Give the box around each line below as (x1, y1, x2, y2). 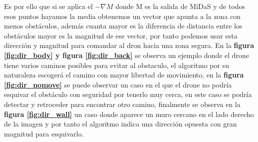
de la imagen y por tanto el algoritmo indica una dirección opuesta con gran (4, 118, 237, 129)
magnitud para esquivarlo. (4, 128, 84, 138)
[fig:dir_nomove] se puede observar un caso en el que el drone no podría (4, 79, 232, 89)
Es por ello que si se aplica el (4, 1, 93, 11)
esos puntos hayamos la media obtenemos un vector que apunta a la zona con (4, 10, 241, 21)
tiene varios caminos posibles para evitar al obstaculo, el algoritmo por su (4, 59, 229, 70)
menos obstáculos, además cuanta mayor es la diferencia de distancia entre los (4, 20, 243, 31)
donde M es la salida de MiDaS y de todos (115, 1, 246, 11)
